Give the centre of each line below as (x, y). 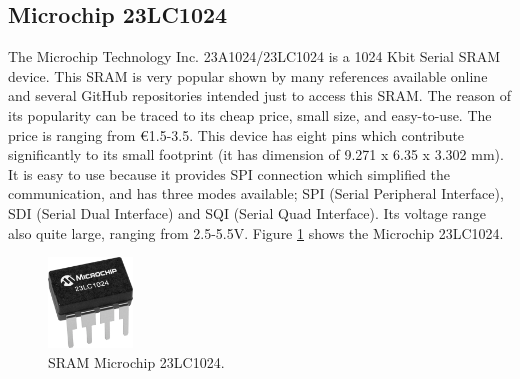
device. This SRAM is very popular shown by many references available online (248, 75)
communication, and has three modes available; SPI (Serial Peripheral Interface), (256, 193)
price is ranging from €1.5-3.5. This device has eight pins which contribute (236, 134)
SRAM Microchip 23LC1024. (136, 361)
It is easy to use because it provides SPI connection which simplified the (229, 173)
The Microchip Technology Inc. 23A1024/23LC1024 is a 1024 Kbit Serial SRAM (254, 56)
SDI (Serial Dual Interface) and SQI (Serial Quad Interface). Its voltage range (247, 212)
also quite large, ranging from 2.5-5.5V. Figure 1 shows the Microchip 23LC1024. (256, 232)
